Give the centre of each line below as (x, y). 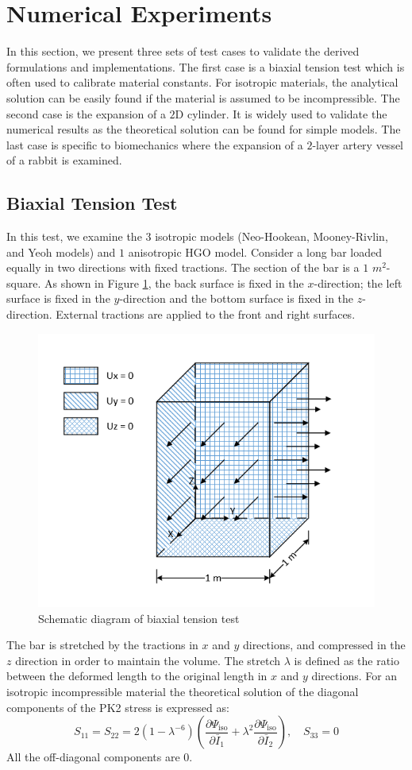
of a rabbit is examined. (64, 160)
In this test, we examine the (74, 236)
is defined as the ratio (347, 660)
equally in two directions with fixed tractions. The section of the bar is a (183, 267)
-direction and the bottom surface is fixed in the (237, 298)
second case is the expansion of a (86, 113)
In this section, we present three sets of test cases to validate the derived (183, 51)
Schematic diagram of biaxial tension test (139, 618)
